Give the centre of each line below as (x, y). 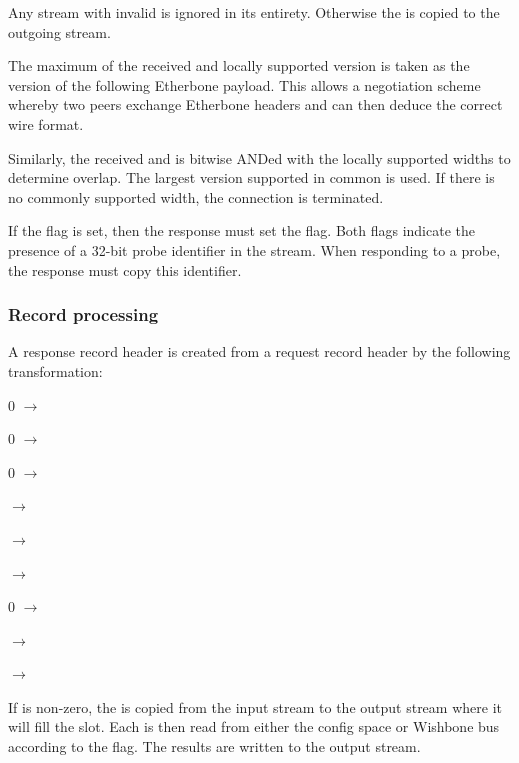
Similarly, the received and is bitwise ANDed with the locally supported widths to (259, 157)
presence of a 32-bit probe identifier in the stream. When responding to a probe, (254, 249)
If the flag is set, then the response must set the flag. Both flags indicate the (241, 230)
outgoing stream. (59, 31)
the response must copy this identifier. (125, 269)
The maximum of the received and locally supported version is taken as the (239, 65)
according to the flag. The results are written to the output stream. (214, 746)
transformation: (55, 370)
